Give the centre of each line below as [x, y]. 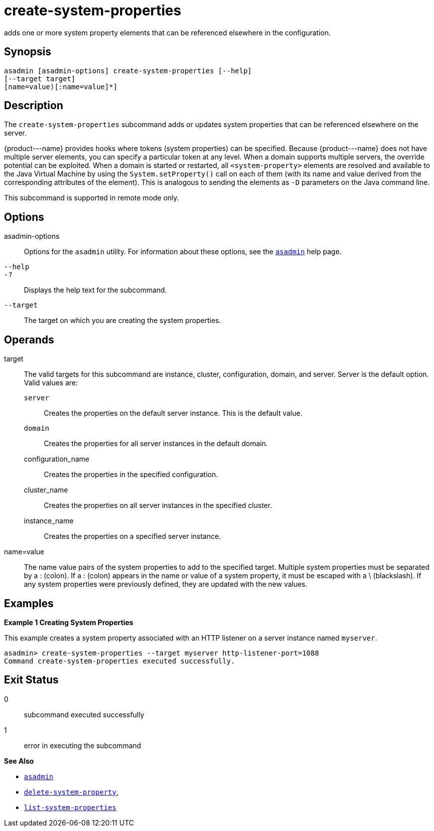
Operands [29, 339]
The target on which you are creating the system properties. [123, 321]
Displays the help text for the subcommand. [95, 290]
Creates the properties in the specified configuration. [131, 475]
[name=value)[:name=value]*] [61, 86]
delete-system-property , [71, 792]
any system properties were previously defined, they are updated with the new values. [166, 584]
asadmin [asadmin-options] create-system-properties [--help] [128, 71]
